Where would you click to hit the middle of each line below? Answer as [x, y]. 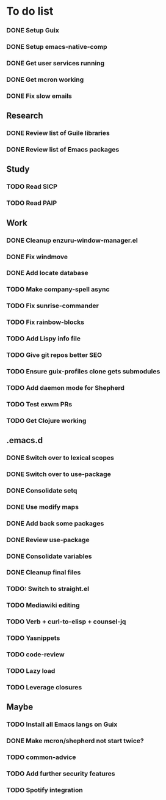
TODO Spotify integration [45, 790]
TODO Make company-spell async [58, 290]
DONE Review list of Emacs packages [63, 150]
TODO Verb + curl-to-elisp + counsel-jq [66, 622]
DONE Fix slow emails [39, 96]
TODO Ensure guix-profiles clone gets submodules [83, 371]
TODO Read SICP [32, 186]
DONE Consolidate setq [42, 490]
